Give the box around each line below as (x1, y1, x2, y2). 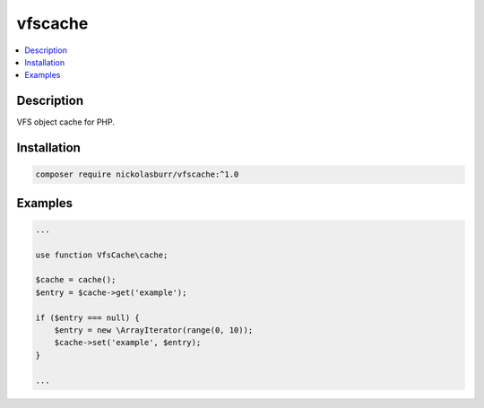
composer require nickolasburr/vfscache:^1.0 (35, 169, 239, 179)
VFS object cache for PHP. (16, 117, 116, 127)
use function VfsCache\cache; (35, 249, 169, 260)
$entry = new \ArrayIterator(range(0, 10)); (54, 325, 254, 335)
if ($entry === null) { (35, 312, 141, 323)
